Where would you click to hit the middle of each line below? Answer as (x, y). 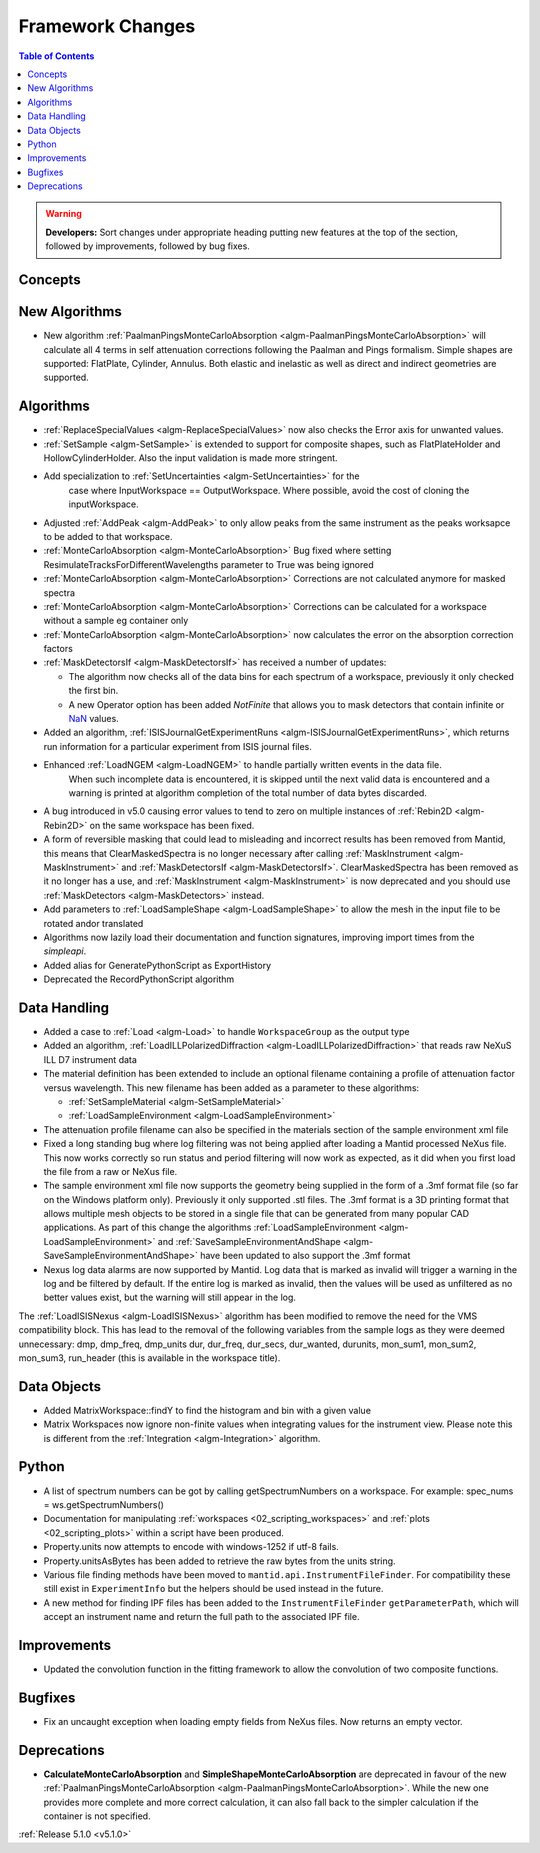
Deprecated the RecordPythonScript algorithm (139, 979)
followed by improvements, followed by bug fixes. (147, 246)
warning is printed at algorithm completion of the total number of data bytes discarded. (247, 793)
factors (58, 649)
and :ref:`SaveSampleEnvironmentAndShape (249, 1241)
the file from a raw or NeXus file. (110, 1171)
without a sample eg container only (116, 621)
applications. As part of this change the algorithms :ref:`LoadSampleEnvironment (210, 1227)
